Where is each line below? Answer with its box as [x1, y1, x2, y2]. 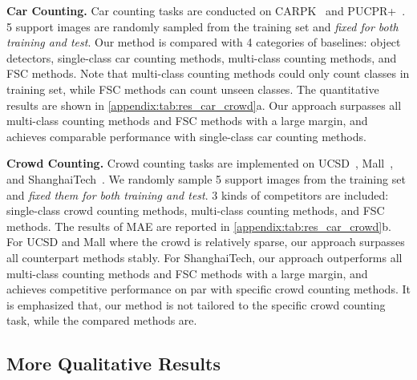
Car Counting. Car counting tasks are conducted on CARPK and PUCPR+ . [6, 2, 406, 18]
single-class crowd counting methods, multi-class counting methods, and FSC [6, 202, 385, 219]
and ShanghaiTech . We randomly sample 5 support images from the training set [6, 170, 406, 187]
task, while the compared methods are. [6, 312, 197, 329]
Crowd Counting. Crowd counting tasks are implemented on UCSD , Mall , [6, 155, 394, 172]
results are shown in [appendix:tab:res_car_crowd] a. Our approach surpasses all [6, 96, 402, 113]
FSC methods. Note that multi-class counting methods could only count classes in [6, 65, 410, 82]
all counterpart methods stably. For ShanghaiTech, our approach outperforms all [6, 249, 403, 265]
